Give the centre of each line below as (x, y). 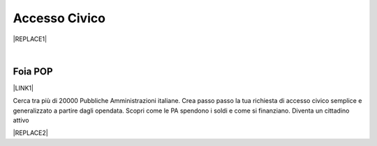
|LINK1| (23, 88)
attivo (21, 120)
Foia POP (33, 71)
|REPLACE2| (30, 133)
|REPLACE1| (30, 39)
